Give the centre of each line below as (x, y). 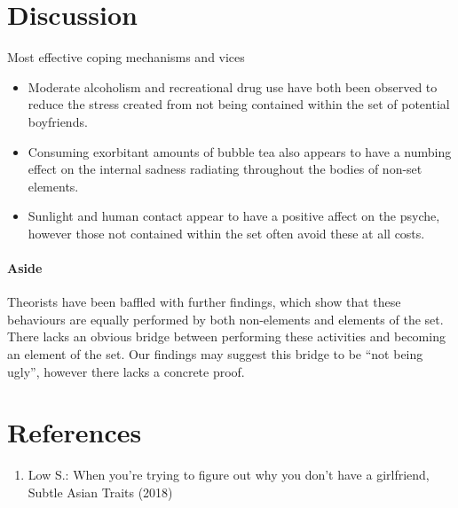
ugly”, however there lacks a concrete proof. (126, 371)
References (75, 432)
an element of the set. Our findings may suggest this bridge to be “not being (215, 354)
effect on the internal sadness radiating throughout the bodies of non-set (225, 169)
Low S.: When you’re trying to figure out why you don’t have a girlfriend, (229, 475)
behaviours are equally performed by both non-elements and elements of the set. (225, 319)
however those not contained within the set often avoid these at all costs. (226, 233)
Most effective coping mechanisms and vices (126, 57)
